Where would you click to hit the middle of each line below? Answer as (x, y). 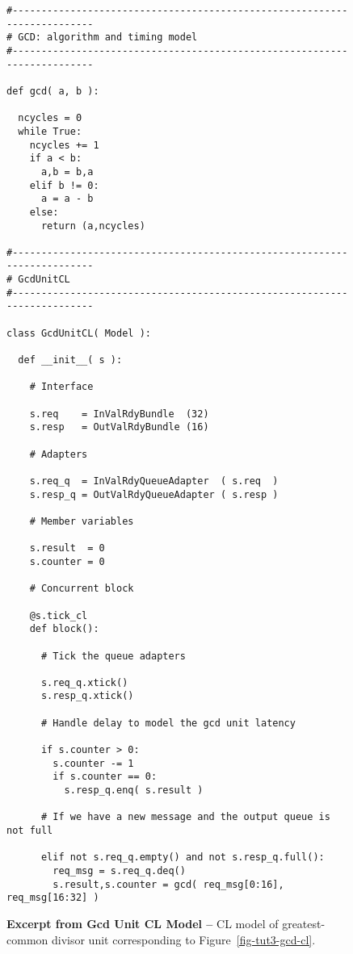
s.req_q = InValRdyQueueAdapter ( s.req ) (154, 481)
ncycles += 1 (64, 145)
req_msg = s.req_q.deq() (119, 871)
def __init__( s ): (70, 360)
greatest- (304, 923)
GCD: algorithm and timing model (108, 38)
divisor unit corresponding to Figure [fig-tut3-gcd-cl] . (183, 939)
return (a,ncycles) (93, 226)
